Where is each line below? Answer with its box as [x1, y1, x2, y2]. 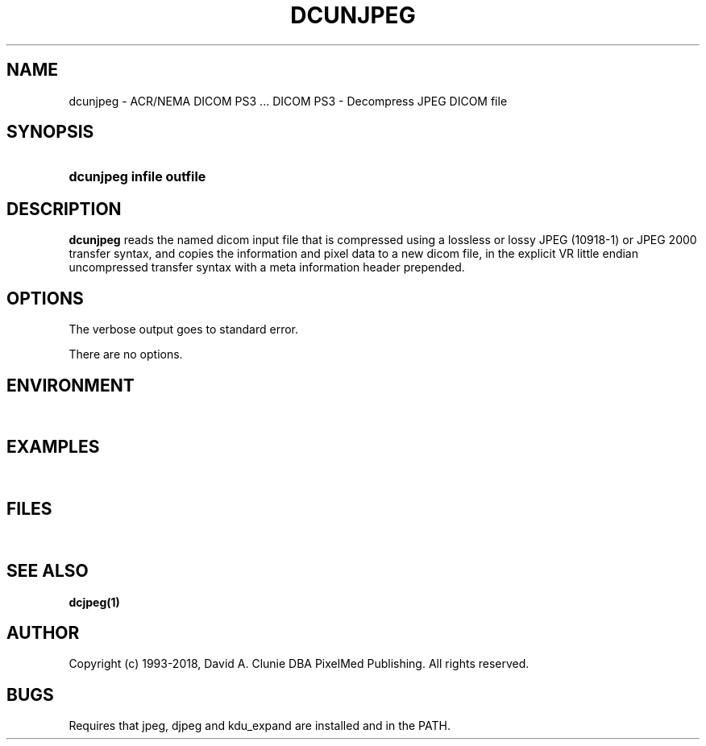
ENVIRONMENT [6, 375, 135, 396]
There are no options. [69, 347, 183, 362]
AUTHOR [6, 622, 80, 643]
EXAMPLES [6, 437, 100, 458]
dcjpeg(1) [69, 595, 120, 609]
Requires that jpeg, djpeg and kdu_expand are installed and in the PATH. [69, 719, 451, 733]
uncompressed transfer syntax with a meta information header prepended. [69, 260, 465, 275]
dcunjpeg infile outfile [69, 168, 206, 185]
